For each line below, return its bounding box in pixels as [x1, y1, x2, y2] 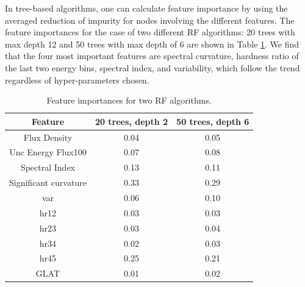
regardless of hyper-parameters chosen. [5, 73, 149, 86]
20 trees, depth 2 [95, 115, 168, 127]
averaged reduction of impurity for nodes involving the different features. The [5, 13, 295, 26]
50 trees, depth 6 [176, 115, 249, 127]
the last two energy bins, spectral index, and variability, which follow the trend [5, 61, 300, 74]
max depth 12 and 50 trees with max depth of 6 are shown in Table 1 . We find [5, 37, 300, 50]
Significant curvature [9, 176, 87, 189]
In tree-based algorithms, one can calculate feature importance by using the [5, 2, 288, 14]
